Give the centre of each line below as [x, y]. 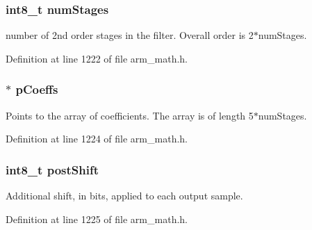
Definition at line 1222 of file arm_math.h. [97, 58]
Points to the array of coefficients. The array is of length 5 [130, 115]
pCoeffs [37, 89]
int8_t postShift [52, 169]
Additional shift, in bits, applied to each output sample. [124, 196]
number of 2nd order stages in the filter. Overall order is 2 [130, 35]
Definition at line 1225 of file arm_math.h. [97, 219]
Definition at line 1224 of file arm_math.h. [97, 139]
